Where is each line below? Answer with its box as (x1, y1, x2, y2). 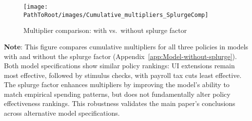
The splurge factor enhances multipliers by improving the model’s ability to (4, 79, 230, 90)
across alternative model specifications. (4, 108, 120, 118)
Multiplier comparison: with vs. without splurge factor (23, 25, 187, 35)
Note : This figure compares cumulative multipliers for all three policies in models (4, 41, 249, 51)
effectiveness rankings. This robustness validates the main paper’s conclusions (4, 98, 235, 108)
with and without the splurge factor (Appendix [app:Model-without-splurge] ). (4, 51, 237, 61)
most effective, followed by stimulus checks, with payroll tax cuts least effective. (4, 70, 242, 80)
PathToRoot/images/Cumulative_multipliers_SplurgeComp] (23, 11, 209, 18)
